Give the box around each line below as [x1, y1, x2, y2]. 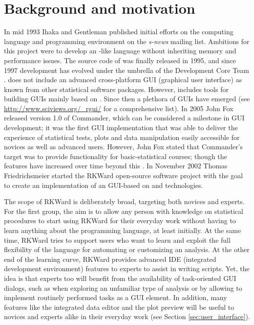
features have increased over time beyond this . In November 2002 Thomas [4, 161, 228, 171]
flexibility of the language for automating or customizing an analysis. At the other [4, 244, 250, 255]
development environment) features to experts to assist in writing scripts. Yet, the [4, 263, 250, 274]
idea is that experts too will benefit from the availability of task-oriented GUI [4, 273, 236, 283]
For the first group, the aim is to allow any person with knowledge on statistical [4, 206, 243, 216]
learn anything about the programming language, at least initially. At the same [4, 225, 241, 235]
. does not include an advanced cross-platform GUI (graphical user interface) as [4, 74, 242, 85]
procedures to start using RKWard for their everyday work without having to [4, 215, 236, 226]
